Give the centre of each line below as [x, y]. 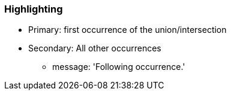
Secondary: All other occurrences [95, 48]
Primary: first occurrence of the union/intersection [127, 30]
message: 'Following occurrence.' [119, 67]
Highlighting [34, 9]
